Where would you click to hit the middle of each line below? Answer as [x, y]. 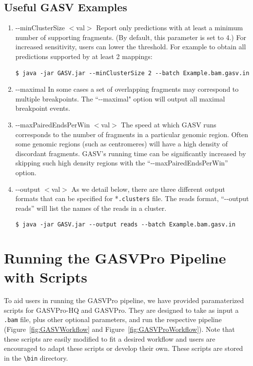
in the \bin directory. [36, 357]
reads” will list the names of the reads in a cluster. [91, 208]
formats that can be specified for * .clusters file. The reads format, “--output [132, 198]
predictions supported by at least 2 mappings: [84, 56]
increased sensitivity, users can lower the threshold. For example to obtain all [131, 47]
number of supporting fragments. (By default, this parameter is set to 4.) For [131, 37]
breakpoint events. [43, 108]
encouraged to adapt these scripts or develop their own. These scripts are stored [124, 348]
